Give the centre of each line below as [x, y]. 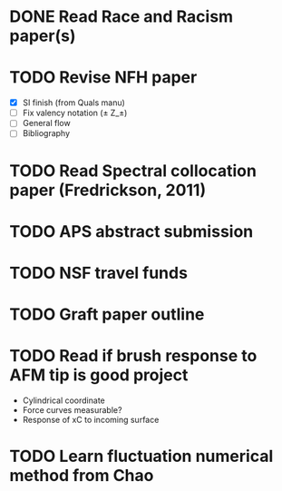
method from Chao [82, 476]
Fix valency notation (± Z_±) [75, 113]
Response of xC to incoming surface [91, 420]
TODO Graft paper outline [107, 314]
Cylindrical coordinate [64, 400]
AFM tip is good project [99, 375]
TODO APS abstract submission [131, 231]
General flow [46, 123]
